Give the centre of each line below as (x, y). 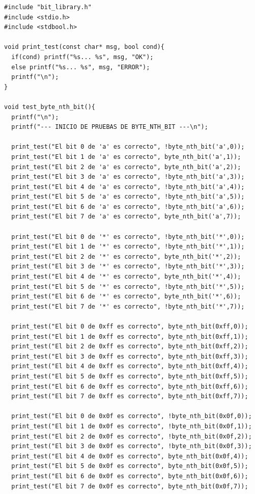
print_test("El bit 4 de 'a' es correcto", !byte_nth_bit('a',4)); (128, 187)
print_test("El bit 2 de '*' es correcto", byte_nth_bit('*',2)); (126, 256)
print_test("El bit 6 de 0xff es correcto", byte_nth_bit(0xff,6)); (130, 386)
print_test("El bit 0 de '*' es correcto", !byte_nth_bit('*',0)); (128, 237)
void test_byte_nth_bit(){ (50, 107)
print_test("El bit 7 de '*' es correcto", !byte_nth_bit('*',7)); (128, 306)
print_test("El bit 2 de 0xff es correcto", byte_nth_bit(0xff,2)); (130, 347)
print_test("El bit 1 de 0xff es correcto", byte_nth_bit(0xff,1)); (130, 336)
